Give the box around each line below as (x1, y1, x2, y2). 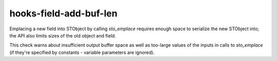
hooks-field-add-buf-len (9, 8, 117, 19)
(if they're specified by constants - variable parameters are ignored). (9, 49, 155, 55)
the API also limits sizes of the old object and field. (9, 32, 116, 38)
